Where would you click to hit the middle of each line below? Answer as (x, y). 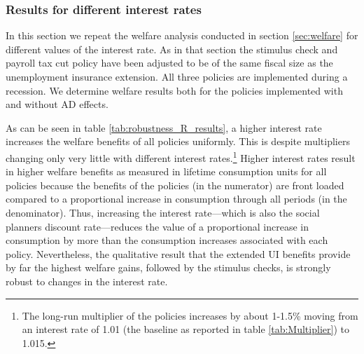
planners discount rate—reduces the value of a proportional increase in (157, 226)
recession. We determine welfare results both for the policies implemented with (174, 90)
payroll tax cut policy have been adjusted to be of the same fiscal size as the (169, 63)
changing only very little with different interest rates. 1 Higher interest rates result (181, 156)
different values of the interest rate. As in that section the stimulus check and (172, 49)
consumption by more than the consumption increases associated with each (167, 240)
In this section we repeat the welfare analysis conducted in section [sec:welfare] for (182, 35)
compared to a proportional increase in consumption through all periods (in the (176, 199)
